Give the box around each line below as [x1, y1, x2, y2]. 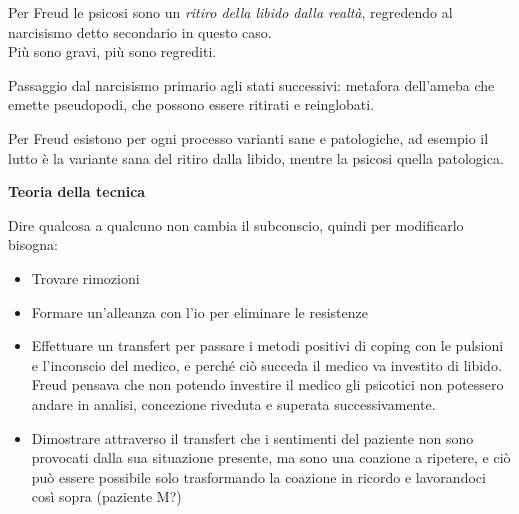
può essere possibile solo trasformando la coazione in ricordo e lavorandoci [31, 466, 486, 487]
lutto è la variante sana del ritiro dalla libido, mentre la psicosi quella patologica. [8, 147, 504, 168]
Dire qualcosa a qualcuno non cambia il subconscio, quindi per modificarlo [8, 214, 464, 235]
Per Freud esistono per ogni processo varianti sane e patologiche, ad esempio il [8, 127, 489, 148]
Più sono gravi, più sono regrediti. [8, 41, 217, 62]
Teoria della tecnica [8, 181, 146, 202]
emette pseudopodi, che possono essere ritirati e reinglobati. [8, 94, 375, 115]
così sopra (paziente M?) [31, 486, 182, 507]
